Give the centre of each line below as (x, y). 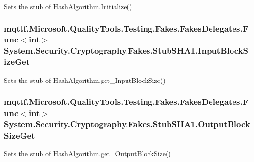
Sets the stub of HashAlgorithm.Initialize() (68, 6)
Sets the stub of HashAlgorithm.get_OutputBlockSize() (87, 153)
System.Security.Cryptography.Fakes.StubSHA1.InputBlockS (126, 51)
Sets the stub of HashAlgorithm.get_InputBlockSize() (85, 80)
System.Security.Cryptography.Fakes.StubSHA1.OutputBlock (127, 124)
